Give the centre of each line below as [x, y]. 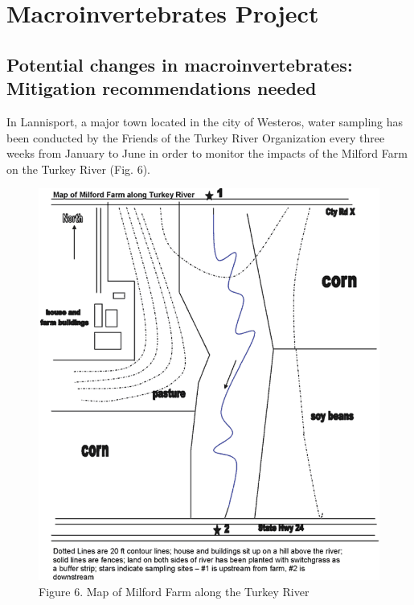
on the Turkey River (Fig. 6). [78, 169]
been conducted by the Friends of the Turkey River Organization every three [196, 137]
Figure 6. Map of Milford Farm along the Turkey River [174, 591]
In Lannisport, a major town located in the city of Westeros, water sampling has [205, 121]
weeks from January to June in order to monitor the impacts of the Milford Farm [207, 153]
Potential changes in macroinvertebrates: [180, 64]
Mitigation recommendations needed [162, 88]
